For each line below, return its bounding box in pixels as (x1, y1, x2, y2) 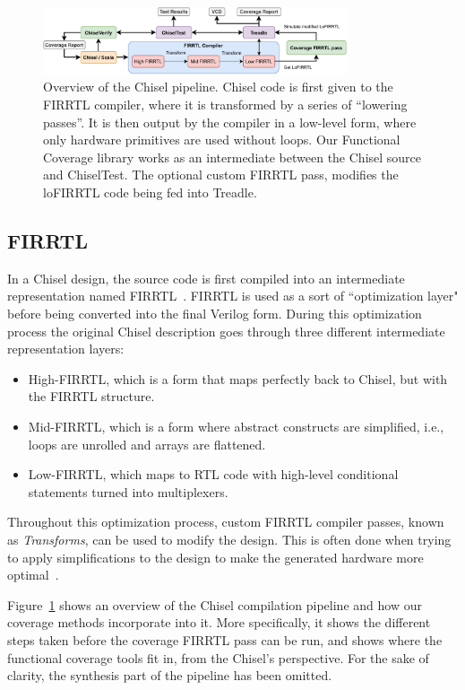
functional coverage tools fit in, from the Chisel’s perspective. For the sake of (7, 648, 429, 667)
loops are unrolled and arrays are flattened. (28, 434, 266, 453)
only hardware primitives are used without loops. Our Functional (43, 130, 400, 149)
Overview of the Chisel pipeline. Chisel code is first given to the (43, 77, 393, 96)
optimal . (7, 565, 59, 584)
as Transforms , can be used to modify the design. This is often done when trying (7, 529, 452, 548)
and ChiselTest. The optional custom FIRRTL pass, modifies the (43, 165, 399, 184)
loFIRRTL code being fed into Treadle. (43, 183, 257, 202)
